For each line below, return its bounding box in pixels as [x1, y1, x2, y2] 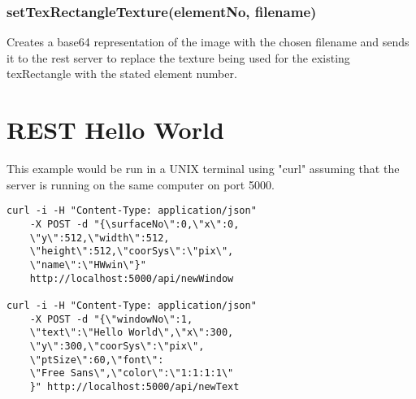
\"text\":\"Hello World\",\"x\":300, [29, 327, 234, 339]
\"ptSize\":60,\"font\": [29, 353, 164, 366]
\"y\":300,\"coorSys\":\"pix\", [29, 340, 205, 352]
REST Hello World [6, 113, 224, 146]
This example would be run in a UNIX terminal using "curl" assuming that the [6, 160, 400, 177]
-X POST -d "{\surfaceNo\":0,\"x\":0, [29, 218, 240, 230]
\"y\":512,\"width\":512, [29, 232, 170, 244]
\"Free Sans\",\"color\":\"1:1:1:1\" [29, 367, 234, 379]
